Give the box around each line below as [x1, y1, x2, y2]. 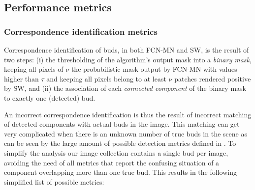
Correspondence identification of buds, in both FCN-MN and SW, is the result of [4, 45, 249, 54]
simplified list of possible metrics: [4, 176, 104, 187]
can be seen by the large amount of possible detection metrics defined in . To [4, 138, 236, 148]
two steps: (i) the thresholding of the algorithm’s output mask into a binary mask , [4, 54, 252, 64]
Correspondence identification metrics [4, 25, 158, 37]
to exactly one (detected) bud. [4, 92, 96, 103]
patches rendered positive [174, 73, 251, 83]
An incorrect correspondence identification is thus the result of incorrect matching [4, 109, 252, 119]
